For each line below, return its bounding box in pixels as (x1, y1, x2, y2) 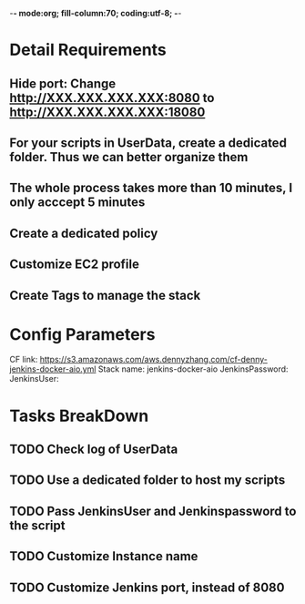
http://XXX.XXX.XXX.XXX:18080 (9, 104, 206, 119)
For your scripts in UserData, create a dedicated (9, 135, 287, 150)
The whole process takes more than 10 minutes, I (9, 180, 293, 196)
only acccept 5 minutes (9, 195, 146, 210)
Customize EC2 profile (9, 257, 139, 272)
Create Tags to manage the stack (9, 287, 201, 303)
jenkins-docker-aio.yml (9, 363, 97, 374)
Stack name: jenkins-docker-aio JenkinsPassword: (97, 363, 289, 374)
